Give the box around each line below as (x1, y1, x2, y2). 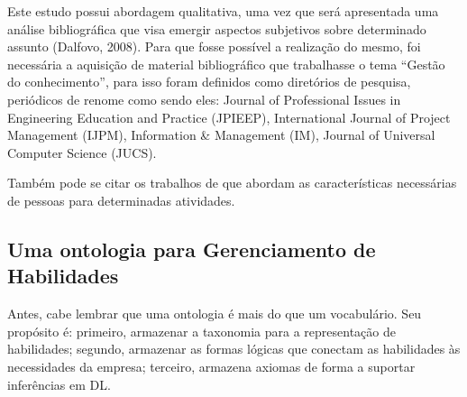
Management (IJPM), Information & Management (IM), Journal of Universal (7, 125, 435, 144)
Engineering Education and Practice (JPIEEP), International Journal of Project (7, 107, 451, 126)
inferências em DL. (7, 374, 111, 393)
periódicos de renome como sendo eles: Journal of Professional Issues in (7, 89, 401, 108)
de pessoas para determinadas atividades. (7, 190, 235, 209)
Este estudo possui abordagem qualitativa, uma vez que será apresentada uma (7, 2, 439, 20)
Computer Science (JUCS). (7, 143, 157, 162)
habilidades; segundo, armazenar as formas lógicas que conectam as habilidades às (7, 339, 461, 358)
